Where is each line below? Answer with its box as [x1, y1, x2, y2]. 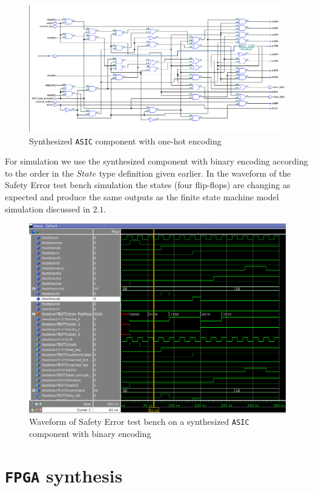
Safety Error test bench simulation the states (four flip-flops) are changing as [5, 178, 291, 191]
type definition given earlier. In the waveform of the [99, 166, 291, 179]
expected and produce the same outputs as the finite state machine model [5, 190, 279, 203]
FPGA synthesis [5, 462, 123, 487]
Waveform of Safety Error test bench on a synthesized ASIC [29, 415, 249, 428]
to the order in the [5, 166, 74, 179]
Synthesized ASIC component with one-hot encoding [29, 134, 222, 147]
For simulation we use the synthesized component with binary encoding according [5, 155, 308, 168]
